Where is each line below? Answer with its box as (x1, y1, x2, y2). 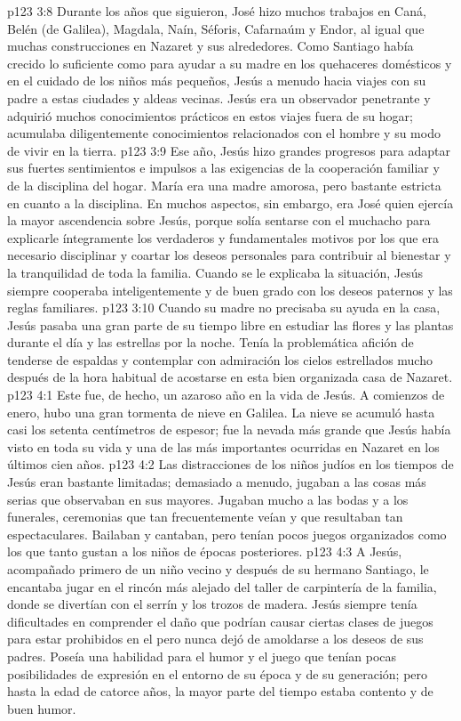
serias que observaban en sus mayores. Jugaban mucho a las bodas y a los (7, 490, 409, 508)
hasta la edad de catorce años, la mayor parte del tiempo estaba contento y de (7, 682, 433, 701)
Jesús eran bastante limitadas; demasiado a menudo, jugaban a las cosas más (7, 473, 426, 491)
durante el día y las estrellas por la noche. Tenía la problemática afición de (7, 333, 414, 352)
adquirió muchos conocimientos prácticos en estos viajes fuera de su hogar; (7, 106, 413, 125)
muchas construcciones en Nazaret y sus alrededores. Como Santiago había (7, 36, 414, 55)
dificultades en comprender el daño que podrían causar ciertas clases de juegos (7, 612, 433, 630)
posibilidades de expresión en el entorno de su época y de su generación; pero (7, 664, 428, 683)
